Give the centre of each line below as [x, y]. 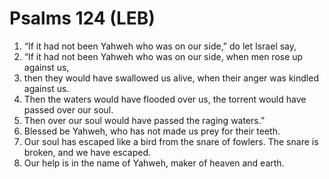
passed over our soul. [68, 109]
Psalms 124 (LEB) [82, 18]
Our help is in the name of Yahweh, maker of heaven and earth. [154, 163]
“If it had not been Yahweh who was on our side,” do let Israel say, [160, 46]
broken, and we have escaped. [87, 152]
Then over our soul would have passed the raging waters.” [144, 120]
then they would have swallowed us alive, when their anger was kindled [171, 78]
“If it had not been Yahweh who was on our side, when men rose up [163, 56]
